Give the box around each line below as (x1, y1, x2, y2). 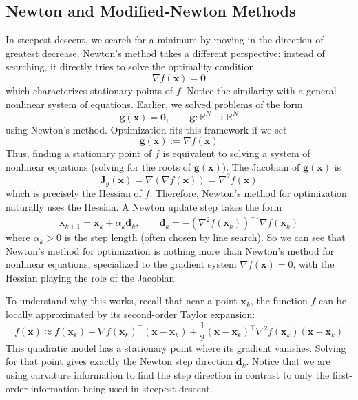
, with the (293, 257, 335, 271)
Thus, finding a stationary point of (6, 146, 152, 160)
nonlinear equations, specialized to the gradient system (6, 257, 237, 271)
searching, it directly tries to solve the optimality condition (6, 59, 255, 74)
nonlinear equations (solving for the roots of (6, 159, 191, 173)
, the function (250, 293, 308, 308)
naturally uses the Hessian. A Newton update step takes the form (6, 200, 282, 213)
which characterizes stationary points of (6, 83, 173, 97)
